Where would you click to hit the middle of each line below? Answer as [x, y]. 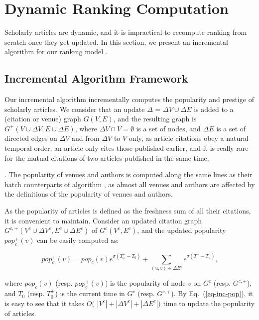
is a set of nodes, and [168, 128]
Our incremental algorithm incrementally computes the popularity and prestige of [129, 99]
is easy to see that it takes [45, 303]
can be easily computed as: [78, 240]
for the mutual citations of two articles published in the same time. [107, 158]
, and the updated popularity [182, 230]
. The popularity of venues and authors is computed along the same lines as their [129, 174]
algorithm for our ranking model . [56, 52]
